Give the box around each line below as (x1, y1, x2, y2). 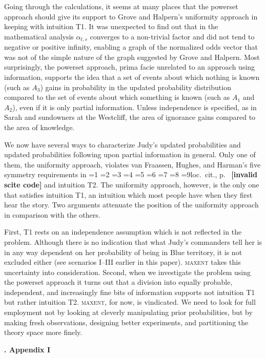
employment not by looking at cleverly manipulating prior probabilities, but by (4, 307, 253, 318)
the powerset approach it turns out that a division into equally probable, (4, 277, 233, 287)
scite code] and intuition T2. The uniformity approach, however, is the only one (4, 179, 259, 189)
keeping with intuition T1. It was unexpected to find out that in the (4, 21, 218, 32)
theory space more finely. (4, 327, 83, 338)
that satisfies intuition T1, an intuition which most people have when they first (4, 189, 253, 200)
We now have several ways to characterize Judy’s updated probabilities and (4, 139, 241, 150)
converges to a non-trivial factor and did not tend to (90, 31, 255, 41)
